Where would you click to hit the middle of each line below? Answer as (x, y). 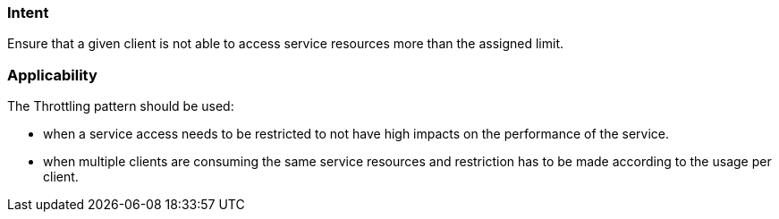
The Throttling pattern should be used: (121, 106)
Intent (28, 13)
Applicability (52, 75)
